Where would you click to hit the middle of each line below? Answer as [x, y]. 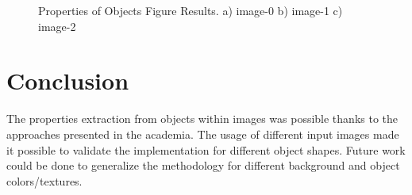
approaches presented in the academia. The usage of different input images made [203, 134]
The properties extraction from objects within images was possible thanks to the [202, 119]
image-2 [57, 26]
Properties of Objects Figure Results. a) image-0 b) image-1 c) [191, 10]
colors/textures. [44, 180]
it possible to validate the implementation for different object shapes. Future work [206, 149]
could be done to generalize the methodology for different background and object [203, 165]
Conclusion [68, 80]
